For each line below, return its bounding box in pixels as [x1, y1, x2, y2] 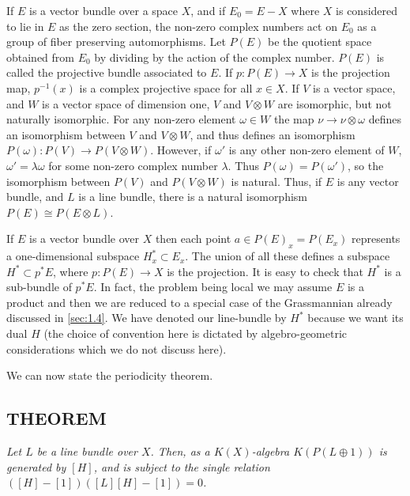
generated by [6, 458, 66, 475]
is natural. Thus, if [231, 172, 322, 189]
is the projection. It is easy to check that [167, 263, 363, 279]
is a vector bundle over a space [29, 2, 179, 18]
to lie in [6, 17, 44, 34]
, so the [348, 157, 384, 173]
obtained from [6, 48, 75, 65]
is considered [336, 2, 398, 18]
